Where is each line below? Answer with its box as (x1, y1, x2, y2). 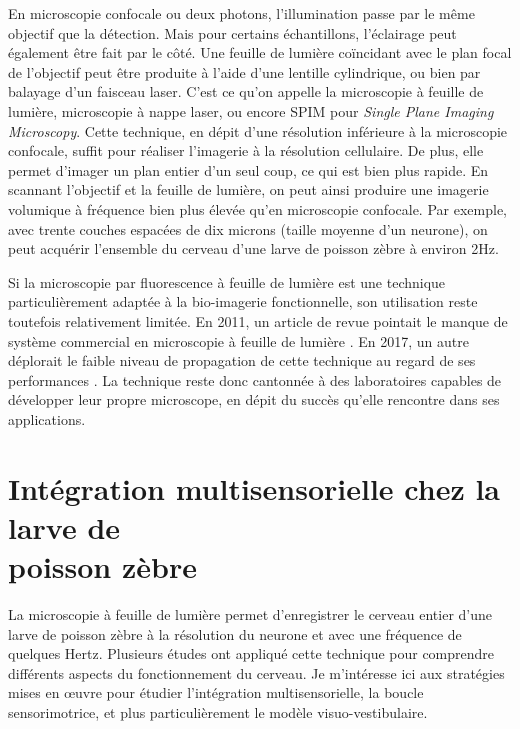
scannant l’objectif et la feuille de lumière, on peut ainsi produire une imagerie (8, 179, 489, 200)
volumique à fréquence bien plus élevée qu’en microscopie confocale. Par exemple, (8, 198, 507, 219)
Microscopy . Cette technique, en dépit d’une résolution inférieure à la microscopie (8, 120, 508, 141)
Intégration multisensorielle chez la (8, 467, 501, 508)
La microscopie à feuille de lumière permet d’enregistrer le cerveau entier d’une (8, 603, 493, 624)
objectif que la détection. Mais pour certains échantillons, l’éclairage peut (8, 22, 457, 43)
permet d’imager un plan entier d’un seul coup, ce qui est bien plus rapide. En (8, 159, 489, 180)
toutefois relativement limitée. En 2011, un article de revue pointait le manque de (8, 310, 508, 331)
